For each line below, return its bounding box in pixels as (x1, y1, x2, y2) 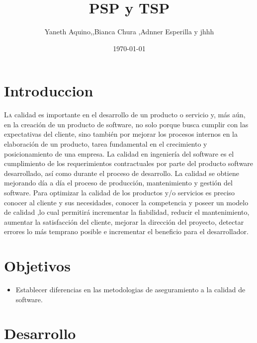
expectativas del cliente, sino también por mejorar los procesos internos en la (4, 129, 238, 139)
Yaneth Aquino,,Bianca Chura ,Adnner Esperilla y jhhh (44, 26, 214, 37)
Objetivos (4, 256, 71, 276)
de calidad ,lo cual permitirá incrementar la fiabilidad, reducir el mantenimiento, (4, 207, 250, 217)
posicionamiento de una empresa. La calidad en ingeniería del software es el (4, 148, 234, 159)
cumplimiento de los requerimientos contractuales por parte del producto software (4, 158, 254, 169)
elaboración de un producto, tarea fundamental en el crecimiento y (4, 139, 207, 149)
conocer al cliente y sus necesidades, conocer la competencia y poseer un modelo (4, 197, 249, 207)
